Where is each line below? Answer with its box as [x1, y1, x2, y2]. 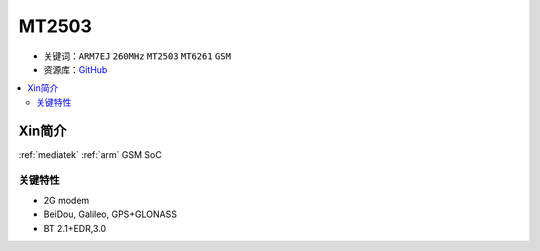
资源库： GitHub [43, 63, 108, 75]
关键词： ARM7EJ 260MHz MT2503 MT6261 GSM [43, 50, 232, 62]
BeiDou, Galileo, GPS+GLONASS [43, 208, 177, 220]
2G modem [43, 194, 90, 206]
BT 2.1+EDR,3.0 [43, 222, 107, 234]
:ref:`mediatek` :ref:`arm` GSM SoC [18, 148, 162, 160]
